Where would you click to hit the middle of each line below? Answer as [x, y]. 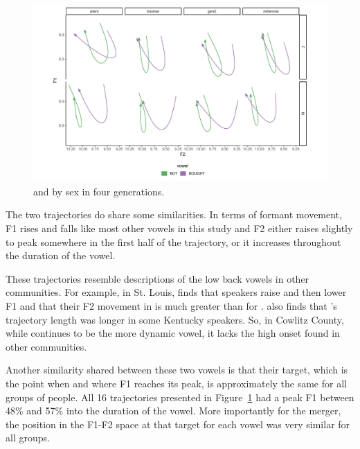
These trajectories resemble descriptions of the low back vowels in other [157, 278]
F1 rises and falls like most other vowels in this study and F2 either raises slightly [179, 228]
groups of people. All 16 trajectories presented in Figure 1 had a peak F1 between [180, 397]
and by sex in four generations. [99, 191]
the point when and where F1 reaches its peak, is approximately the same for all [176, 383]
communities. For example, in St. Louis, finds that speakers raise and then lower [176, 292]
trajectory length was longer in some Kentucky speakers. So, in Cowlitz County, [175, 319]
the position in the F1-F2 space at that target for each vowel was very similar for [178, 424]
